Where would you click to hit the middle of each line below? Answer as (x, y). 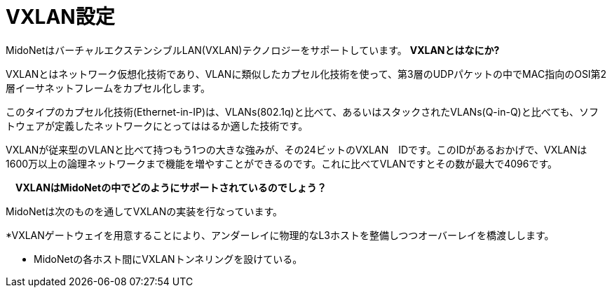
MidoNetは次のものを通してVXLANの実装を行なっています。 (144, 211)
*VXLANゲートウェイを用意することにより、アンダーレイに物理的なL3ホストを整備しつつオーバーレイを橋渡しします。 (280, 235)
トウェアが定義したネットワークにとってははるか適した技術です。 (157, 125)
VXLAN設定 (60, 17)
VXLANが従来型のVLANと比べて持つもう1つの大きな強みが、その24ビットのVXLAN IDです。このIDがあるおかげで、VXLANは (297, 149)
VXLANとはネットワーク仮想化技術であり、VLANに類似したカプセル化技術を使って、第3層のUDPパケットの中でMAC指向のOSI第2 (306, 74)
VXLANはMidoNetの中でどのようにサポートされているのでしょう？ (171, 187)
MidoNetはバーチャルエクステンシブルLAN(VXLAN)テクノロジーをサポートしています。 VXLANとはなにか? (253, 50)
